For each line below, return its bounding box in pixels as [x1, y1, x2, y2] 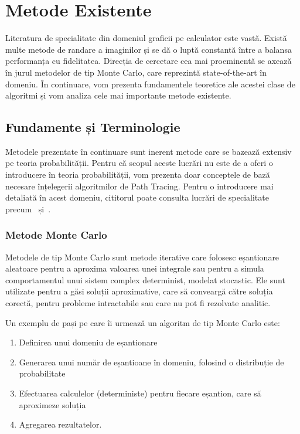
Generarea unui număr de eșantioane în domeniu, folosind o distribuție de [19, 355, 284, 368]
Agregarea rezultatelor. [19, 418, 102, 430]
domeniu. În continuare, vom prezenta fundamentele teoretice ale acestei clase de [5, 77, 295, 90]
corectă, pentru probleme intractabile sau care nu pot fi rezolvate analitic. [5, 297, 271, 309]
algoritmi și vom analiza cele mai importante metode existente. [5, 89, 231, 101]
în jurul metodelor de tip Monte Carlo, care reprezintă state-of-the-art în [5, 66, 267, 78]
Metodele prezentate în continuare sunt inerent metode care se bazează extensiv [5, 145, 292, 157]
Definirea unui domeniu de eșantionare [19, 336, 158, 348]
